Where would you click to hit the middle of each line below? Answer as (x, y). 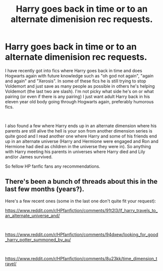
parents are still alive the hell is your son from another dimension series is (79, 131)
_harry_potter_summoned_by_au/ (38, 239)
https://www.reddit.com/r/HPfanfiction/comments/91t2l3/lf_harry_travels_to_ (81, 210)
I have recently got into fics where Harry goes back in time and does (74, 70)
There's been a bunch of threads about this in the (81, 182)
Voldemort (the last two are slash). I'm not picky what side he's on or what (80, 91)
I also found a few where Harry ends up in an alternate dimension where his (81, 126)
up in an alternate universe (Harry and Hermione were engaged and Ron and (82, 141)
